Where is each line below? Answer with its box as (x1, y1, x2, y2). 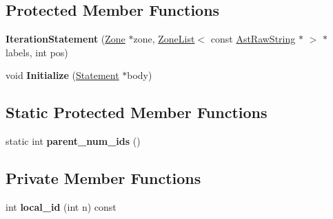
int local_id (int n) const (6, 199, 117, 214)
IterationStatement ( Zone (6, 32, 125, 46)
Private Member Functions (6, 168, 201, 189)
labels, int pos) (6, 45, 68, 59)
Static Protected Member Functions (6, 102, 268, 123)
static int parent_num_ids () (6, 134, 141, 148)
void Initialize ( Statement (6, 68, 119, 82)
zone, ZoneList (133, 32, 195, 46)
